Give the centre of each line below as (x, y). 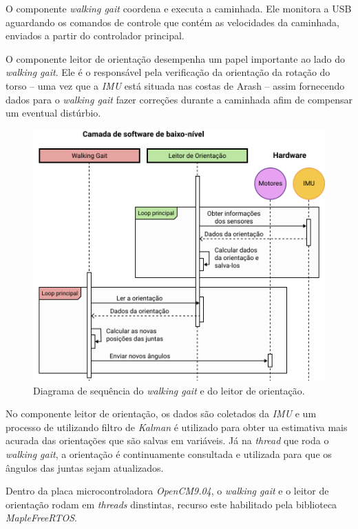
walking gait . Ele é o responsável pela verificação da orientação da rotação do (168, 72)
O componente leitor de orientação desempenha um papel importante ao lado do (175, 58)
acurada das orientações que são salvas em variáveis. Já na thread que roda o (167, 440)
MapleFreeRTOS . (41, 518)
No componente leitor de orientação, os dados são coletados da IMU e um (161, 413)
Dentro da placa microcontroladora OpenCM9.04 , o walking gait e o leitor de (167, 491)
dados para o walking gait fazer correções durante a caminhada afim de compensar (179, 99)
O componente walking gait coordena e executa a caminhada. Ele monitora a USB (179, 8)
